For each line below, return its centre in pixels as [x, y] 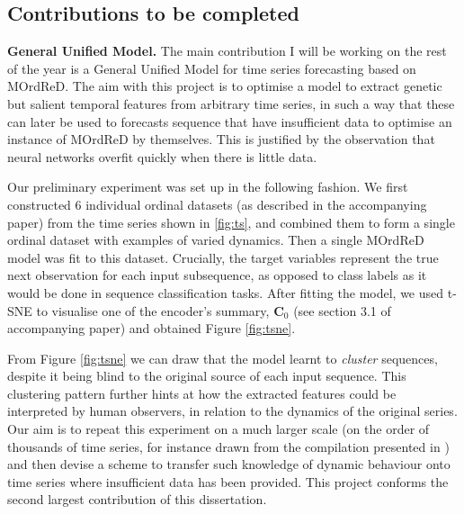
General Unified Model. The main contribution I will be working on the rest [227, 51]
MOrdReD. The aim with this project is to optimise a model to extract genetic [225, 86]
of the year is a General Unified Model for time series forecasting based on [212, 68]
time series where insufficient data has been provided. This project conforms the [228, 481]
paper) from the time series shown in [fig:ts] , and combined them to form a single [231, 222]
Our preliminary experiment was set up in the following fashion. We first [208, 187]
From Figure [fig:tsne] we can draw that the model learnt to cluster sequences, [223, 358]
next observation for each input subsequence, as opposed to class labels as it [217, 275]
